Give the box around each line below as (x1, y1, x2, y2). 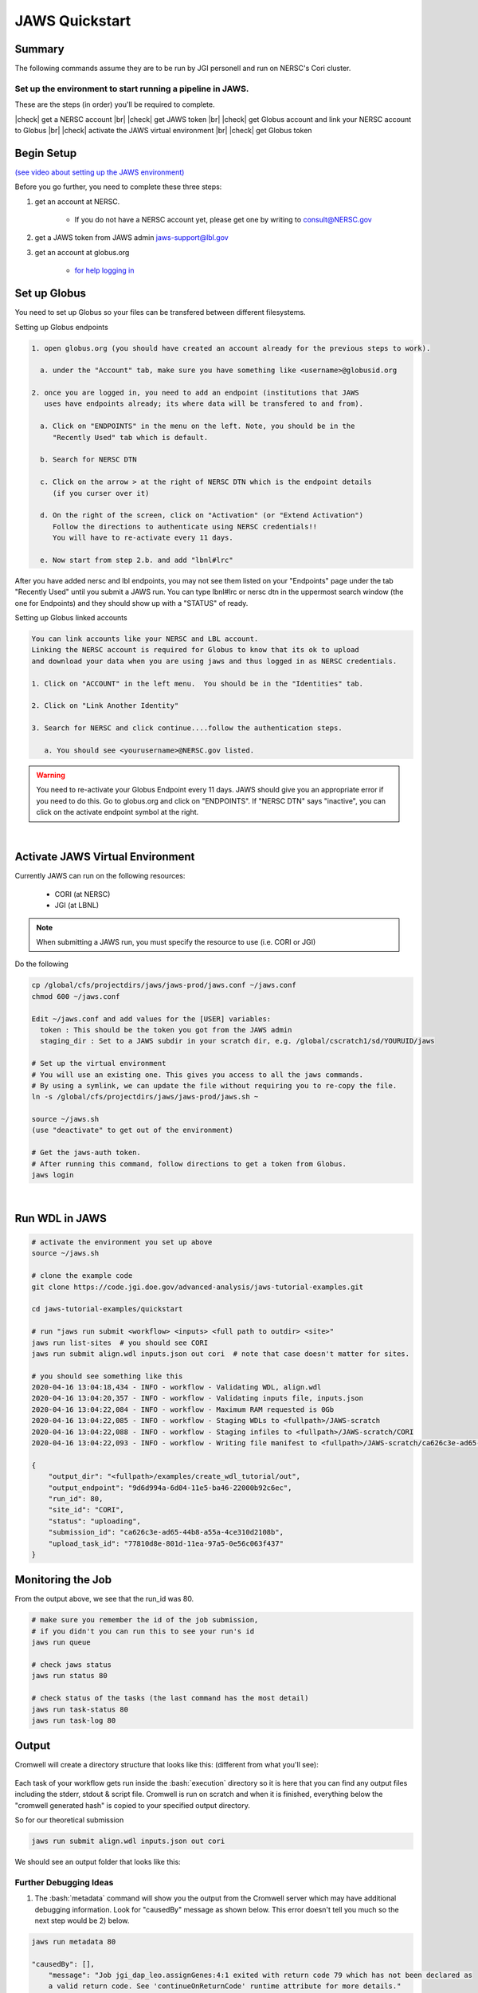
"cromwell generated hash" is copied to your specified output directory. (14, 1800, 250, 1810)
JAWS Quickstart (14, 12, 131, 29)
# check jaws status (31, 1660, 112, 1669)
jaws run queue (31, 1638, 91, 1647)
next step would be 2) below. (34, 1916, 130, 1925)
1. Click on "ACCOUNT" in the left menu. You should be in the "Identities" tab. (31, 678, 364, 688)
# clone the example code (31, 1272, 133, 1280)
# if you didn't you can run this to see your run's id (31, 1626, 255, 1636)
